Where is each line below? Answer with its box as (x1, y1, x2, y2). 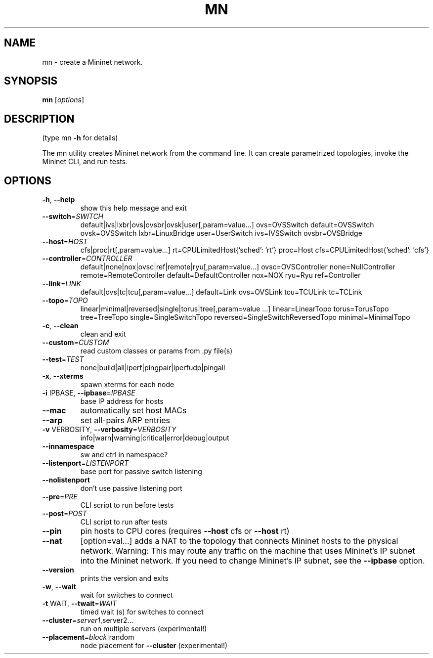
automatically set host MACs (80, 405, 187, 416)
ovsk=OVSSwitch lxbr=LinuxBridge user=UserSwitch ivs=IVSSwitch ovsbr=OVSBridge (80, 229, 362, 238)
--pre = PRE (42, 492, 78, 501)
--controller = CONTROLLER (42, 254, 132, 263)
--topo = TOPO (42, 296, 88, 305)
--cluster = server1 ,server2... (42, 616, 133, 625)
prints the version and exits (80, 574, 169, 583)
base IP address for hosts (80, 397, 164, 406)
